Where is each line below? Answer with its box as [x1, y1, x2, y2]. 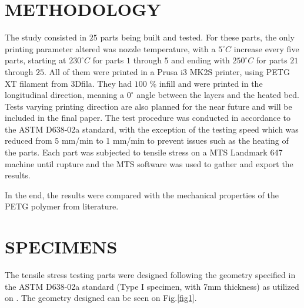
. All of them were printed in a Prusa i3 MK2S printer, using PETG [44, 65, 290, 77]
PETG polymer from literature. [5, 200, 119, 212]
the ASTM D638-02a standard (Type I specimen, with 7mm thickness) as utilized [5, 280, 299, 292]
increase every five [233, 42, 299, 55]
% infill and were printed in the [149, 77, 263, 89]
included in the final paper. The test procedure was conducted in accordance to [5, 111, 291, 124]
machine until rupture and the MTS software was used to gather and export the [5, 157, 293, 170]
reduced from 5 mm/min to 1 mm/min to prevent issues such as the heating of [5, 134, 289, 147]
